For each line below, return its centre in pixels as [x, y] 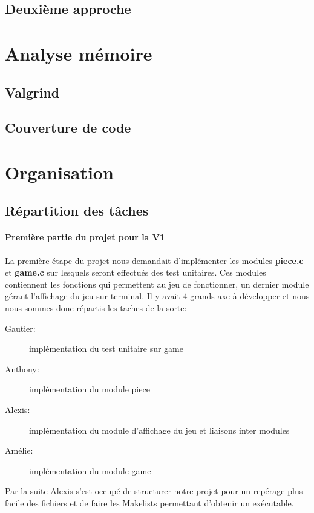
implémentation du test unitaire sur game [106, 349]
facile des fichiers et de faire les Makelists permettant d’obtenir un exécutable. [149, 502]
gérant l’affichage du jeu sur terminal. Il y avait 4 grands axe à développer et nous [157, 296]
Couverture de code [68, 127]
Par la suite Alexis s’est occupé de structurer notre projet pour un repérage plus [154, 491]
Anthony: [22, 369]
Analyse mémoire [79, 53]
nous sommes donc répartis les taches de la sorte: [96, 308]
